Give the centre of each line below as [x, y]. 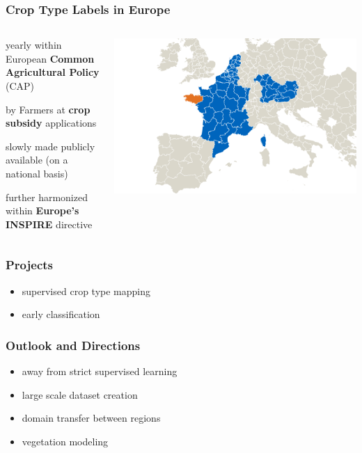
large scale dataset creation [80, 394]
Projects [30, 265]
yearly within [34, 45]
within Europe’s [42, 210]
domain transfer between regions [91, 418]
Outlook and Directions [73, 345]
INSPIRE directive [49, 224]
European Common [50, 58]
